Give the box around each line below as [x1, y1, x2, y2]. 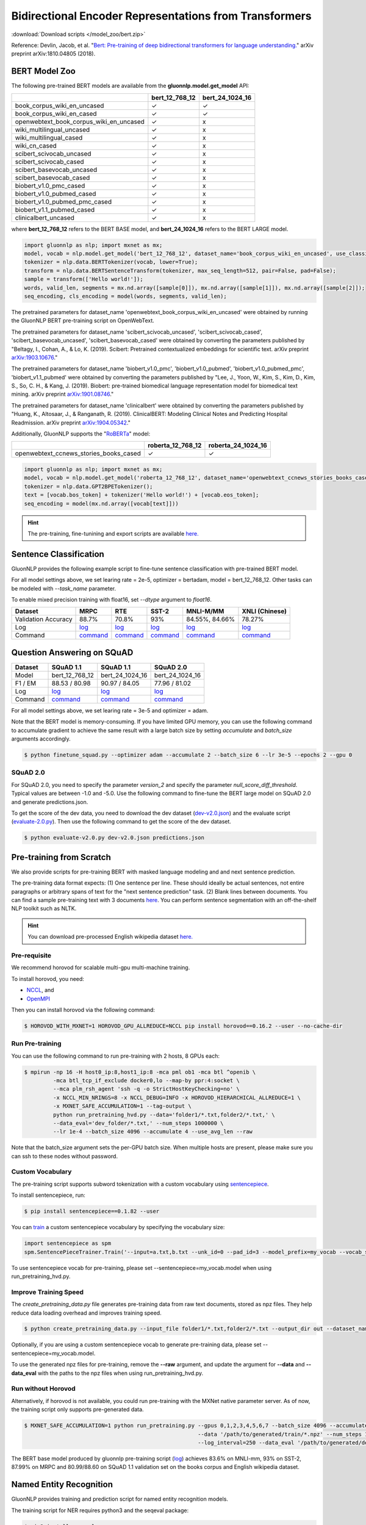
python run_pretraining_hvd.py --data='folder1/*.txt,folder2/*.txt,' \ [52, 1111, 276, 1118]
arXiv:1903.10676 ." [11, 354, 58, 361]
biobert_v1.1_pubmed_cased [15, 205, 95, 213]
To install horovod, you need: [11, 975, 85, 982]
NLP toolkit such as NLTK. [11, 905, 77, 912]
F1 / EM [15, 679, 37, 687]
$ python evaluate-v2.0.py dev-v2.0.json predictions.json [24, 834, 204, 841]
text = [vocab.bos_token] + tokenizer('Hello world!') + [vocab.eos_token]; [24, 492, 259, 498]
